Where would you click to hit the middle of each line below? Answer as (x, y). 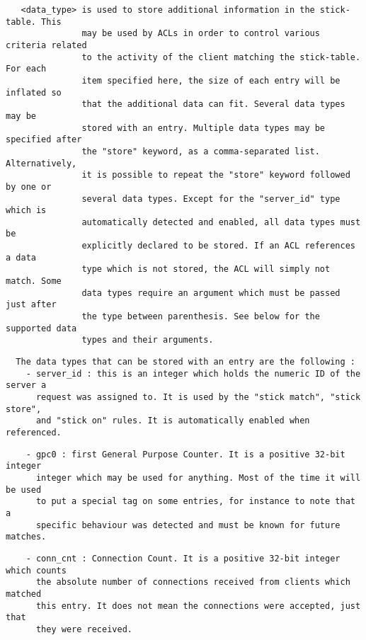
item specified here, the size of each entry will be (211, 80)
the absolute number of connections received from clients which (193, 582)
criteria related (46, 45)
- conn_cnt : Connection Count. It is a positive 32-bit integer (183, 558)
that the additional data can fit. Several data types (213, 104)
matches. (26, 537)
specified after (44, 140)
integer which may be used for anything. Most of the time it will (198, 478)
